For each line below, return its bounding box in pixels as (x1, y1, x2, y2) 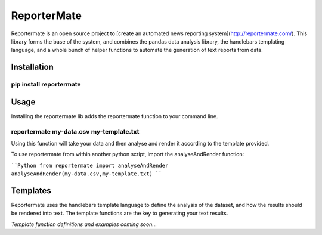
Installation (11, 62, 54, 72)
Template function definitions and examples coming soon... (11, 221, 157, 228)
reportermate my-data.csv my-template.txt (11, 127, 140, 135)
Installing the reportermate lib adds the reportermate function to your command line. (11, 112, 218, 119)
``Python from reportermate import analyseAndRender (11, 162, 169, 169)
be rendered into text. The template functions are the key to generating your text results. (11, 209, 228, 217)
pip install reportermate (11, 81, 81, 89)
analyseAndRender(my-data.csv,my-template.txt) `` (11, 171, 162, 177)
